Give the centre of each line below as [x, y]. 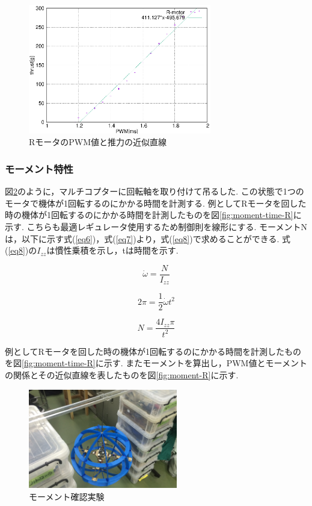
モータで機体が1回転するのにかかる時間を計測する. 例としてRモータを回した [156, 203]
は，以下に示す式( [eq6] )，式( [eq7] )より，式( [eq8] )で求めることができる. [142, 238]
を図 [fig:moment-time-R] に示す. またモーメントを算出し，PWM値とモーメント [156, 363]
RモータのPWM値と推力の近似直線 [98, 142]
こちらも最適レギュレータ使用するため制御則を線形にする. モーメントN [167, 226]
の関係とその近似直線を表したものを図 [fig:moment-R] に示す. [122, 374]
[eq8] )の [23, 250]
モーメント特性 [39, 168]
